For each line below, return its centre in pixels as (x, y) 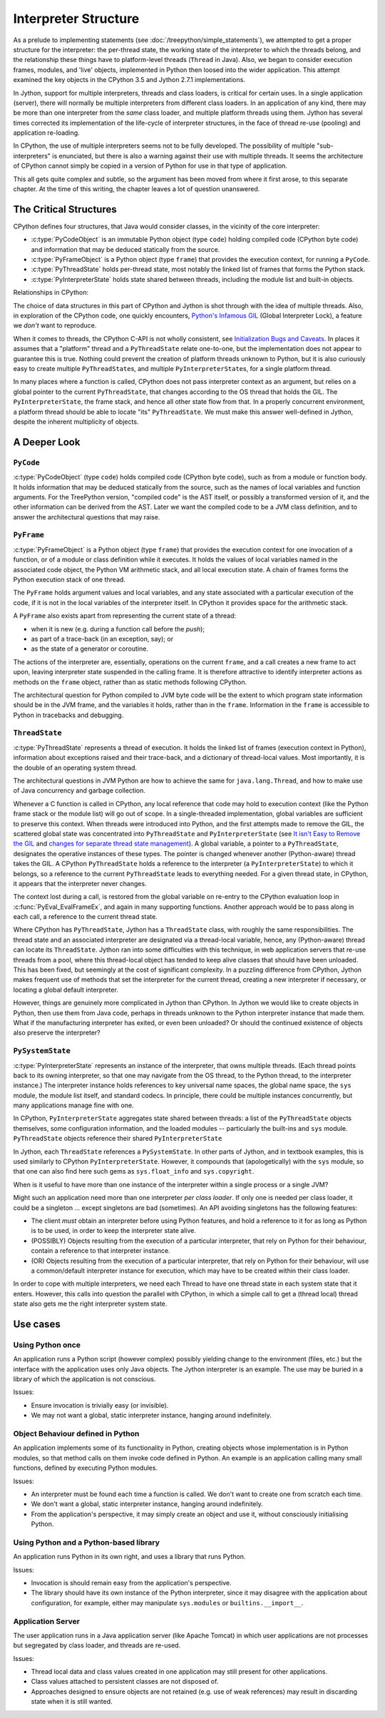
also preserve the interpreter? (57, 1033)
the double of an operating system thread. (75, 768)
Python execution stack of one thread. (70, 579)
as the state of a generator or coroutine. (90, 649)
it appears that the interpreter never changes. (80, 883)
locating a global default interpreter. (66, 990)
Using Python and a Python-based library (87, 1542)
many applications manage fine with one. (74, 1105)
